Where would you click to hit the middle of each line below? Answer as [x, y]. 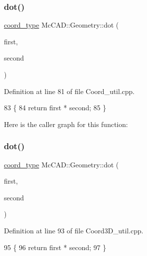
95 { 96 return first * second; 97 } [55, 247]
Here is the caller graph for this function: [66, 124]
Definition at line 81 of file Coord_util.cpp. [69, 91]
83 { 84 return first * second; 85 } [55, 108]
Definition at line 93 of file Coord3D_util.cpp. [74, 230]
